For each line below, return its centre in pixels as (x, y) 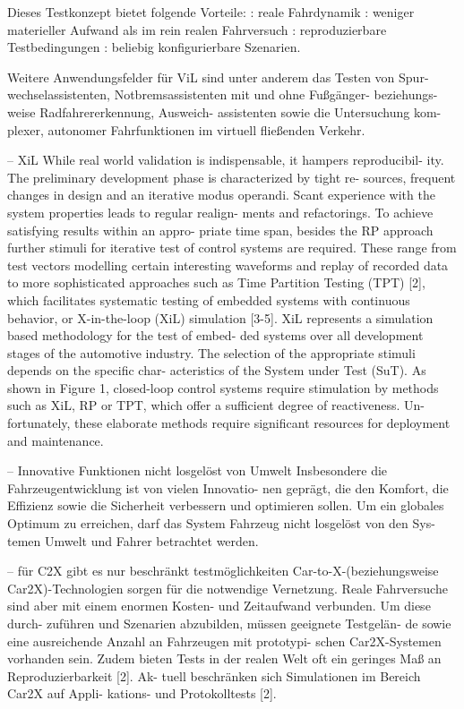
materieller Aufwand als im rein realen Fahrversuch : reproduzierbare (197, 29)
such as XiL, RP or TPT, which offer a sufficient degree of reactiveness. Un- (216, 405)
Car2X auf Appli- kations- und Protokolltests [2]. (142, 693)
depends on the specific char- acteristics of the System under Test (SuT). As (217, 370)
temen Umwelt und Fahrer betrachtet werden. (133, 540)
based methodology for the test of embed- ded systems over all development (215, 335)
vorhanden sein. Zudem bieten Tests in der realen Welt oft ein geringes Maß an (224, 658)
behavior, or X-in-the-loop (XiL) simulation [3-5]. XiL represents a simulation (220, 317)
